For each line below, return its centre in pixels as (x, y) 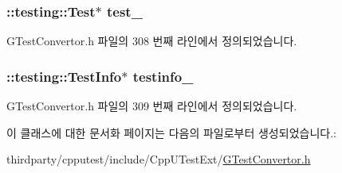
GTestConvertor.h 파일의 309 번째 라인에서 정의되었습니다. (152, 106)
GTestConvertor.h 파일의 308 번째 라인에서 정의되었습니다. (152, 41)
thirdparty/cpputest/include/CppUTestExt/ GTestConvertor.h (159, 159)
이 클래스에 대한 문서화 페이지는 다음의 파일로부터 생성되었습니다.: (171, 132)
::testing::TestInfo (64, 76)
